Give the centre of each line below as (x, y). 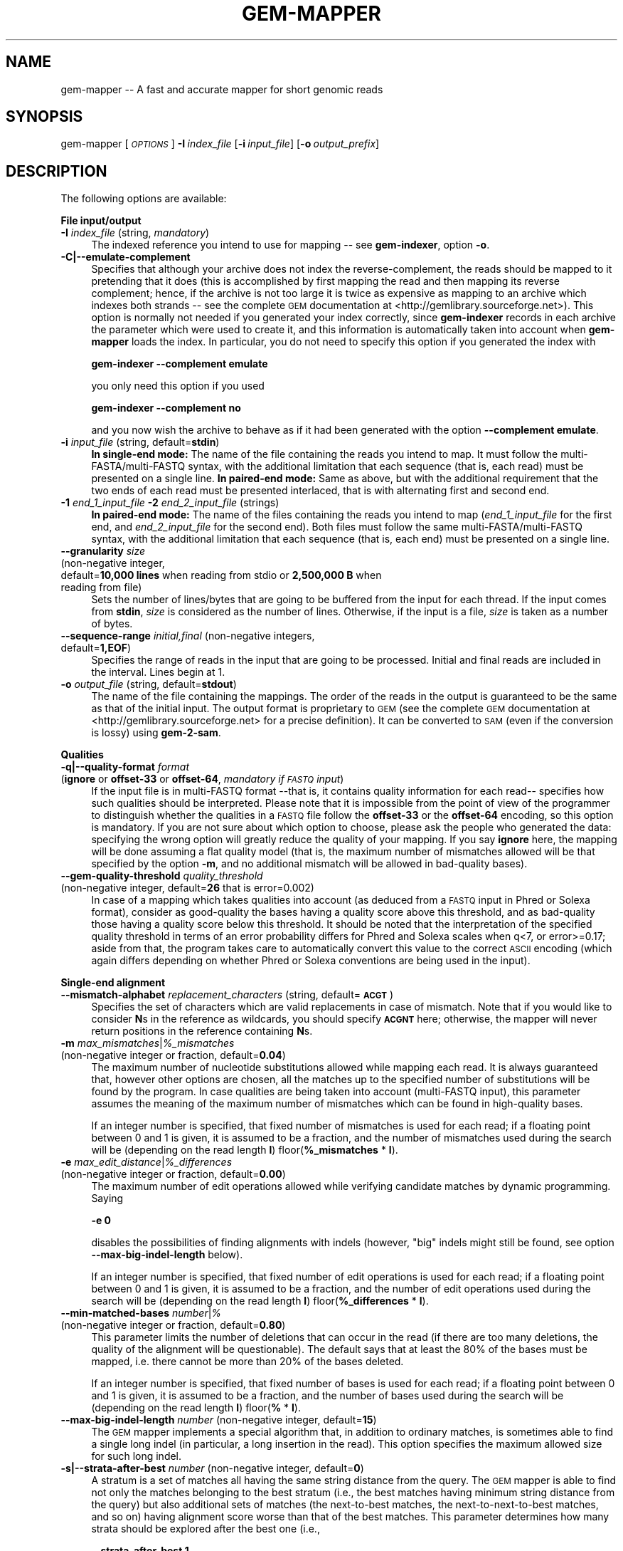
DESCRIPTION (57, 171)
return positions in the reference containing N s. (202, 1031)
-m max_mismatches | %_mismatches (148, 1043)
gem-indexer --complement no (166, 408)
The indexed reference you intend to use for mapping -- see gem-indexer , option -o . (291, 245)
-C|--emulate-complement (126, 257)
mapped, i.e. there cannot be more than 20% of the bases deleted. (247, 1362)
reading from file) (101, 587)
